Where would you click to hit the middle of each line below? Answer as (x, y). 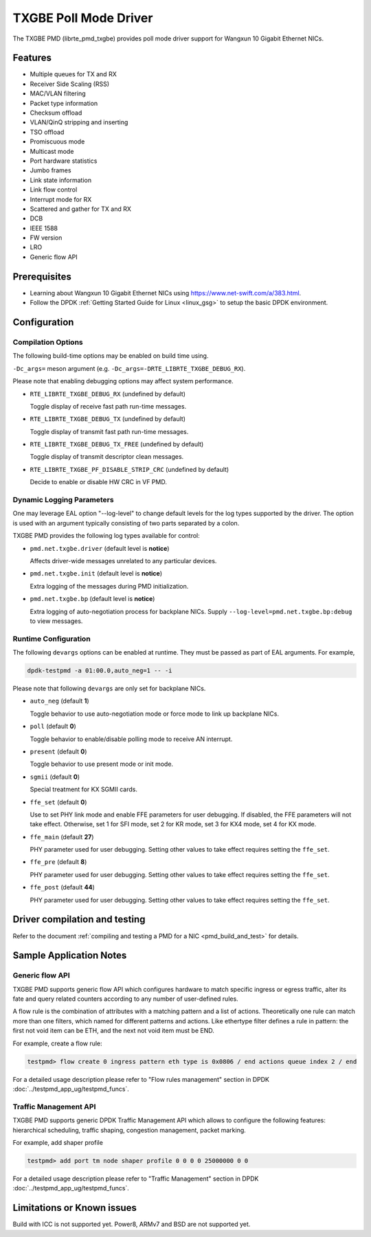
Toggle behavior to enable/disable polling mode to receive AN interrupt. (131, 739)
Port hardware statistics (64, 161)
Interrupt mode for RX (61, 199)
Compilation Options (48, 342)
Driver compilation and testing (79, 919)
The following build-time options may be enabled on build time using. (111, 356)
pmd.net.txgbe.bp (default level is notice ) (92, 599)
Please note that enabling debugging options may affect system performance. (123, 381)
